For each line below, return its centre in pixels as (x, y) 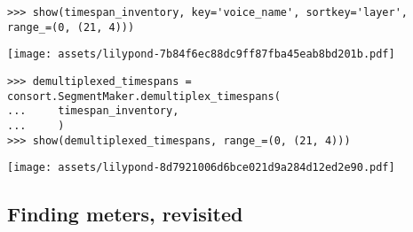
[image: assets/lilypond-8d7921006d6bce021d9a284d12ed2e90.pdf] (201, 168)
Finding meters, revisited (125, 214)
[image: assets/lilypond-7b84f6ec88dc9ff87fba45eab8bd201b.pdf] (201, 54)
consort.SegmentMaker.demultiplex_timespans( (144, 96)
